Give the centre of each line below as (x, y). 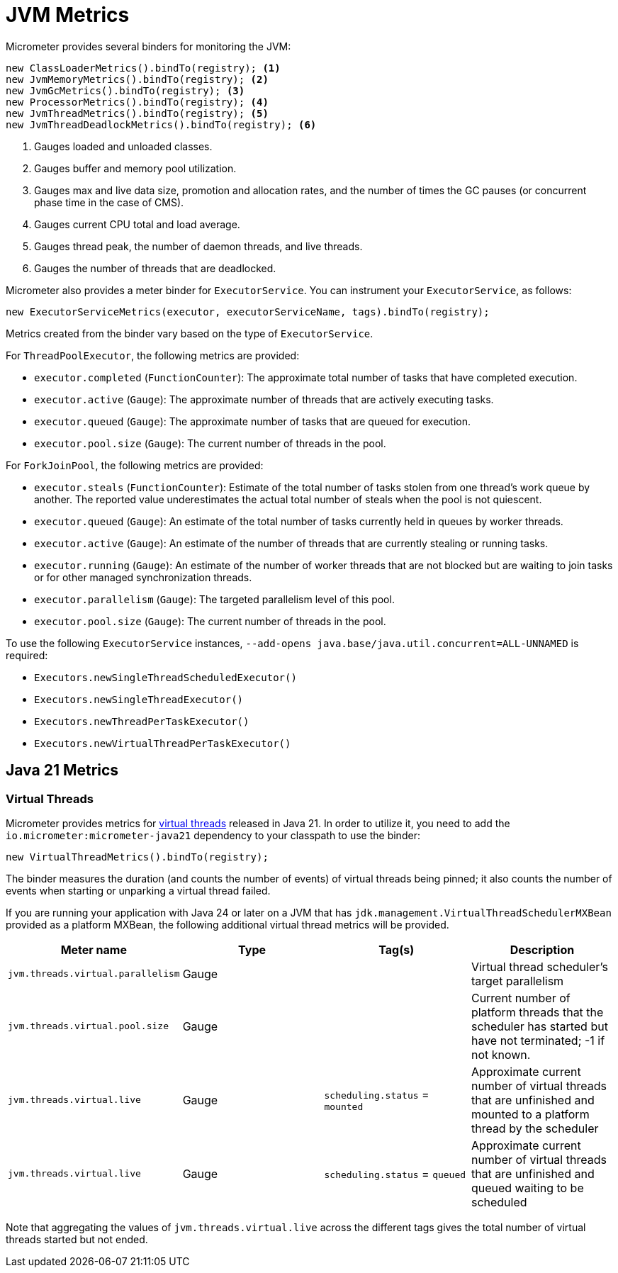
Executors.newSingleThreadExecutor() (139, 699)
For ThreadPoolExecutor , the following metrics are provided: (153, 355)
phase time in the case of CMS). (109, 202)
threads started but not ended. (77, 1239)
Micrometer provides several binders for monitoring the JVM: (148, 46)
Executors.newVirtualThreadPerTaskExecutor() (163, 743)
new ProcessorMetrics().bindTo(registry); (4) (137, 102)
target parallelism (517, 981)
